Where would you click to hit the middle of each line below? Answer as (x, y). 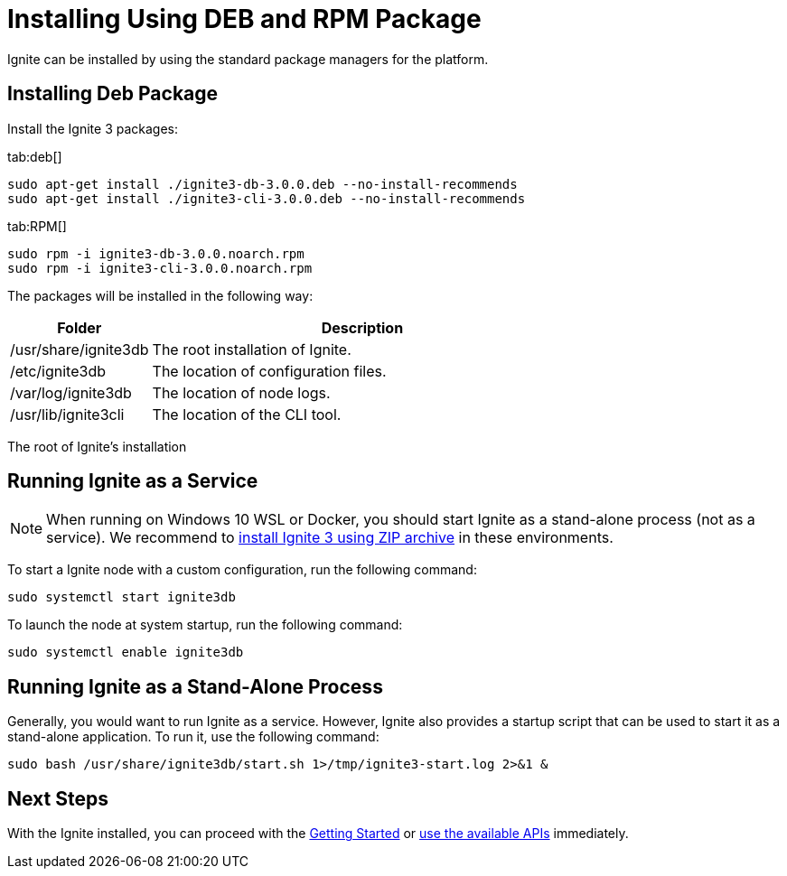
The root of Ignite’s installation (97, 446)
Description (362, 327)
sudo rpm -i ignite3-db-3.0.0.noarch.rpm (156, 253)
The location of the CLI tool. (247, 414)
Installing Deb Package (113, 94)
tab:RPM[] (37, 226)
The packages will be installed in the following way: (160, 295)
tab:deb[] (35, 156)
